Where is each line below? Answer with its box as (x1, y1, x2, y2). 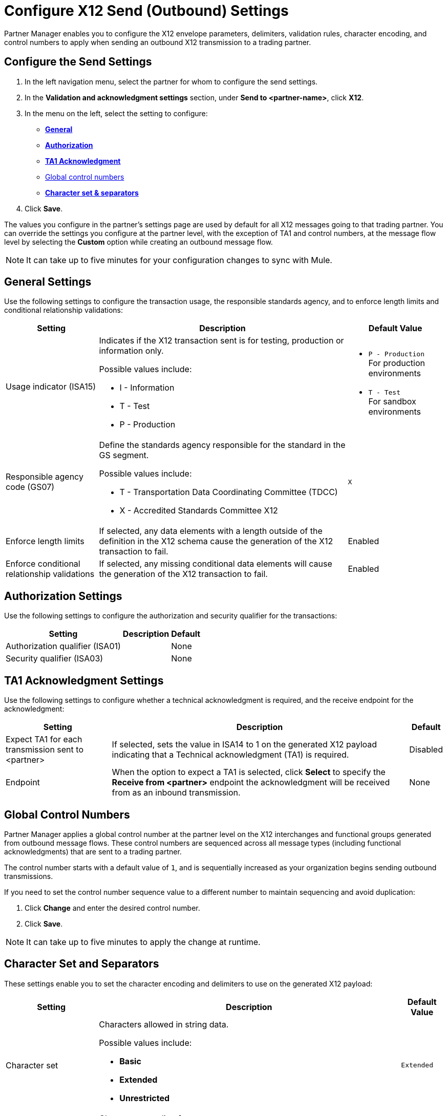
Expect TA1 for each (6, 734, 82, 745)
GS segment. (99, 450, 149, 461)
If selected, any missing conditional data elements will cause (99, 559, 332, 569)
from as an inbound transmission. (112, 787, 241, 798)
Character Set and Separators (4, 957, 159, 971)
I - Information (119, 382, 175, 393)
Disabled (409, 744, 443, 755)
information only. (99, 346, 164, 356)
